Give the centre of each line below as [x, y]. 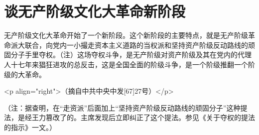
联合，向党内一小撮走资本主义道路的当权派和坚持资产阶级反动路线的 [136, 45]
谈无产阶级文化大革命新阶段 [95, 11]
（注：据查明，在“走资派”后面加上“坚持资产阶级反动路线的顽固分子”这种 [122, 107]
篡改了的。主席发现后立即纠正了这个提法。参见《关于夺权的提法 [150, 117]
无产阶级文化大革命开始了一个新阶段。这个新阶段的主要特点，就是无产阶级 [126, 35]
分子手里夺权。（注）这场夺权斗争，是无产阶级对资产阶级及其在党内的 [124, 55]
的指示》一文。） [30, 127]
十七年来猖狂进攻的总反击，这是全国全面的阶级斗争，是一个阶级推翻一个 [129, 64]
